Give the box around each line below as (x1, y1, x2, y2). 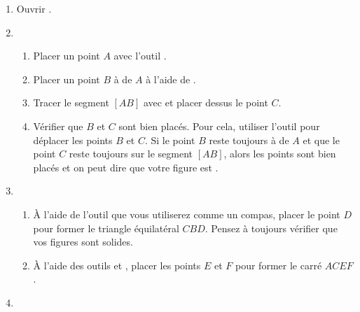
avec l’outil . (113, 48, 167, 63)
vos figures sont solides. (33, 234, 133, 249)
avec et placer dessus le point (143, 95, 268, 110)
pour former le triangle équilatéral (33, 220, 179, 235)
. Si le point (144, 132, 195, 147)
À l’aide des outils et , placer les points (33, 257, 201, 272)
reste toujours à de (209, 132, 289, 147)
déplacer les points (33, 132, 113, 147)
